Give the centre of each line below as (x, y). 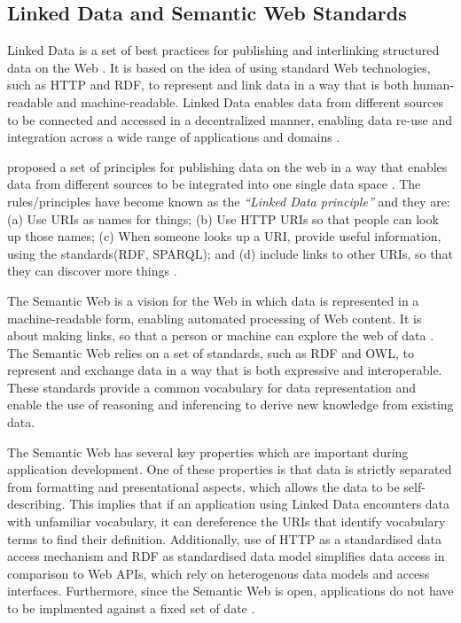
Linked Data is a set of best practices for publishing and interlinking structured (223, 50)
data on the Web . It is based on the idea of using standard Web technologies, (219, 67)
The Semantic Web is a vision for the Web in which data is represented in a (213, 300)
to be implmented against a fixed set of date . (131, 608)
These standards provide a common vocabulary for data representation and (212, 387)
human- (433, 85)
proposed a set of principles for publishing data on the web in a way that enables (227, 166)
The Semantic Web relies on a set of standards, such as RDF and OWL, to (211, 352)
